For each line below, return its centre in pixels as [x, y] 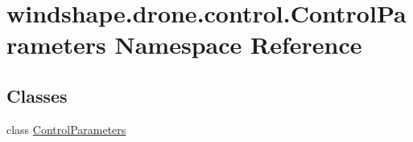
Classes [37, 95]
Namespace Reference [238, 45]
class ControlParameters [66, 129]
